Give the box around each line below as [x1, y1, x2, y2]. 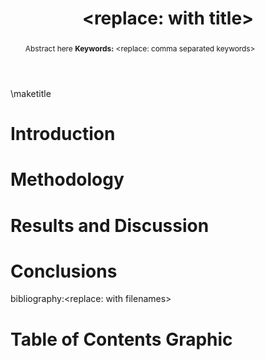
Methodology [10, 168, 125, 191]
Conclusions [10, 260, 118, 282]
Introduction [10, 123, 116, 146]
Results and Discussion [10, 214, 210, 237]
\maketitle [10, 87, 52, 99]
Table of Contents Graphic [10, 328, 233, 351]
